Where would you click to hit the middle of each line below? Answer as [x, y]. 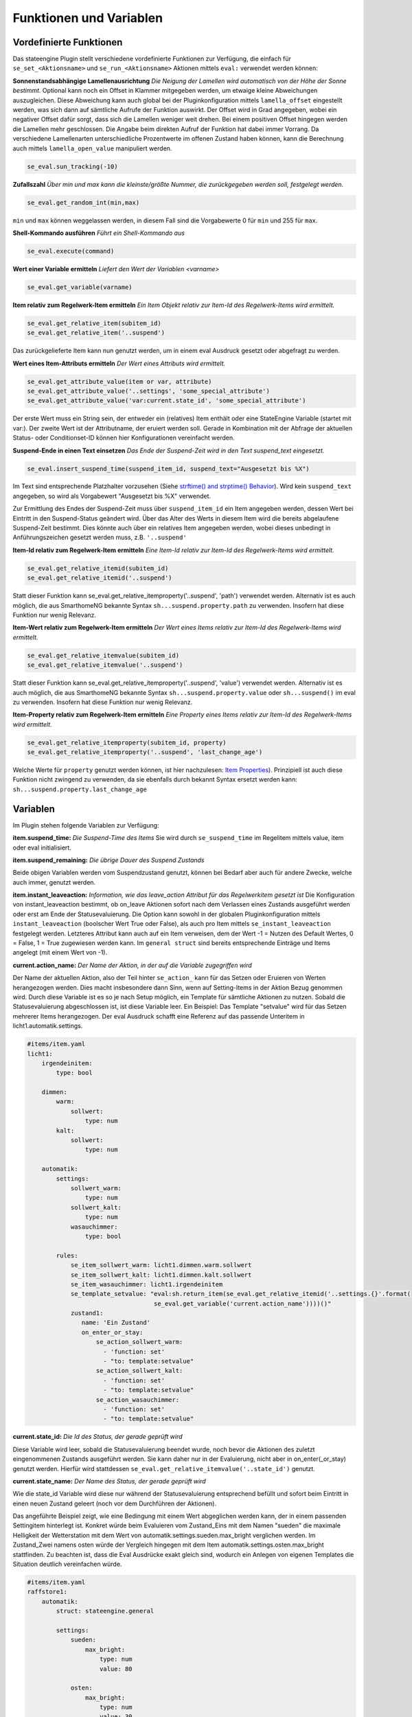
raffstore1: [47, 1592]
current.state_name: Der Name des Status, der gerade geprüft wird [109, 1481]
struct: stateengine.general [105, 1611]
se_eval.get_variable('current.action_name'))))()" [242, 1304]
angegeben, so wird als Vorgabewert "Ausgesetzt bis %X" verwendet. [112, 496]
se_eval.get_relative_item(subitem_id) [94, 323]
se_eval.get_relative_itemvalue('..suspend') [105, 665]
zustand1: [87, 1313]
